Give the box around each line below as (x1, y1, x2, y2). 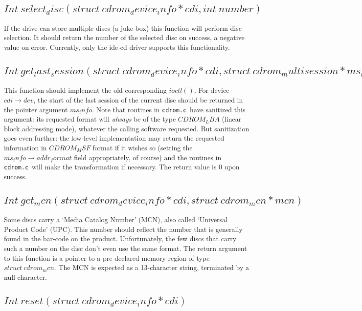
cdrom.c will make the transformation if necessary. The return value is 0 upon (4, 162, 240, 172)
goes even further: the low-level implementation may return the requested (4, 133, 225, 143)
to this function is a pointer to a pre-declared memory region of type (4, 252, 210, 263)
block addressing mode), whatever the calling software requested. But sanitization (4, 123, 249, 133)
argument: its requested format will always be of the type (4, 114, 176, 124)
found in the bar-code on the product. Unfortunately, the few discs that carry (4, 233, 237, 244)
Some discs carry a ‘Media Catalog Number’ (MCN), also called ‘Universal (4, 214, 228, 225)
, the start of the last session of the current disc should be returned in (33, 95, 243, 104)
